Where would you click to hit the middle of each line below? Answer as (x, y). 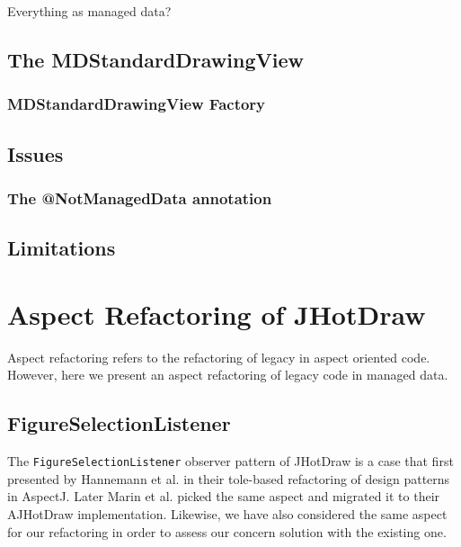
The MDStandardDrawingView (155, 59)
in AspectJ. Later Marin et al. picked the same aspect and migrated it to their (224, 496)
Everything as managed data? (89, 11)
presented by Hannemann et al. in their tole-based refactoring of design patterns (229, 478)
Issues (35, 153)
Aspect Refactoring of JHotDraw (217, 314)
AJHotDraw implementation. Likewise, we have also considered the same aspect (227, 513)
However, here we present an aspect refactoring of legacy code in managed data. (228, 375)
